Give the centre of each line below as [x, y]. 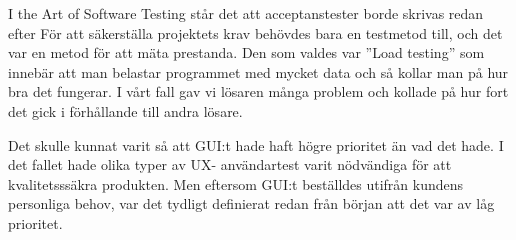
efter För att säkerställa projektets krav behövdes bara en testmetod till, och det [255, 32]
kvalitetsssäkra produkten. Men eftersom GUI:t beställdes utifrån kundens [236, 183]
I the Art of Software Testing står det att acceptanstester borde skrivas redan [246, 13]
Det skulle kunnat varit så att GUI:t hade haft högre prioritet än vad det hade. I [256, 144]
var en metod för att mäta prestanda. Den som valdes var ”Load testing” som [246, 52]
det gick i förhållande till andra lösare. [125, 110]
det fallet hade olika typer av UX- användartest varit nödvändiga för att [230, 164]
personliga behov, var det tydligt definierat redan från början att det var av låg [251, 203]
